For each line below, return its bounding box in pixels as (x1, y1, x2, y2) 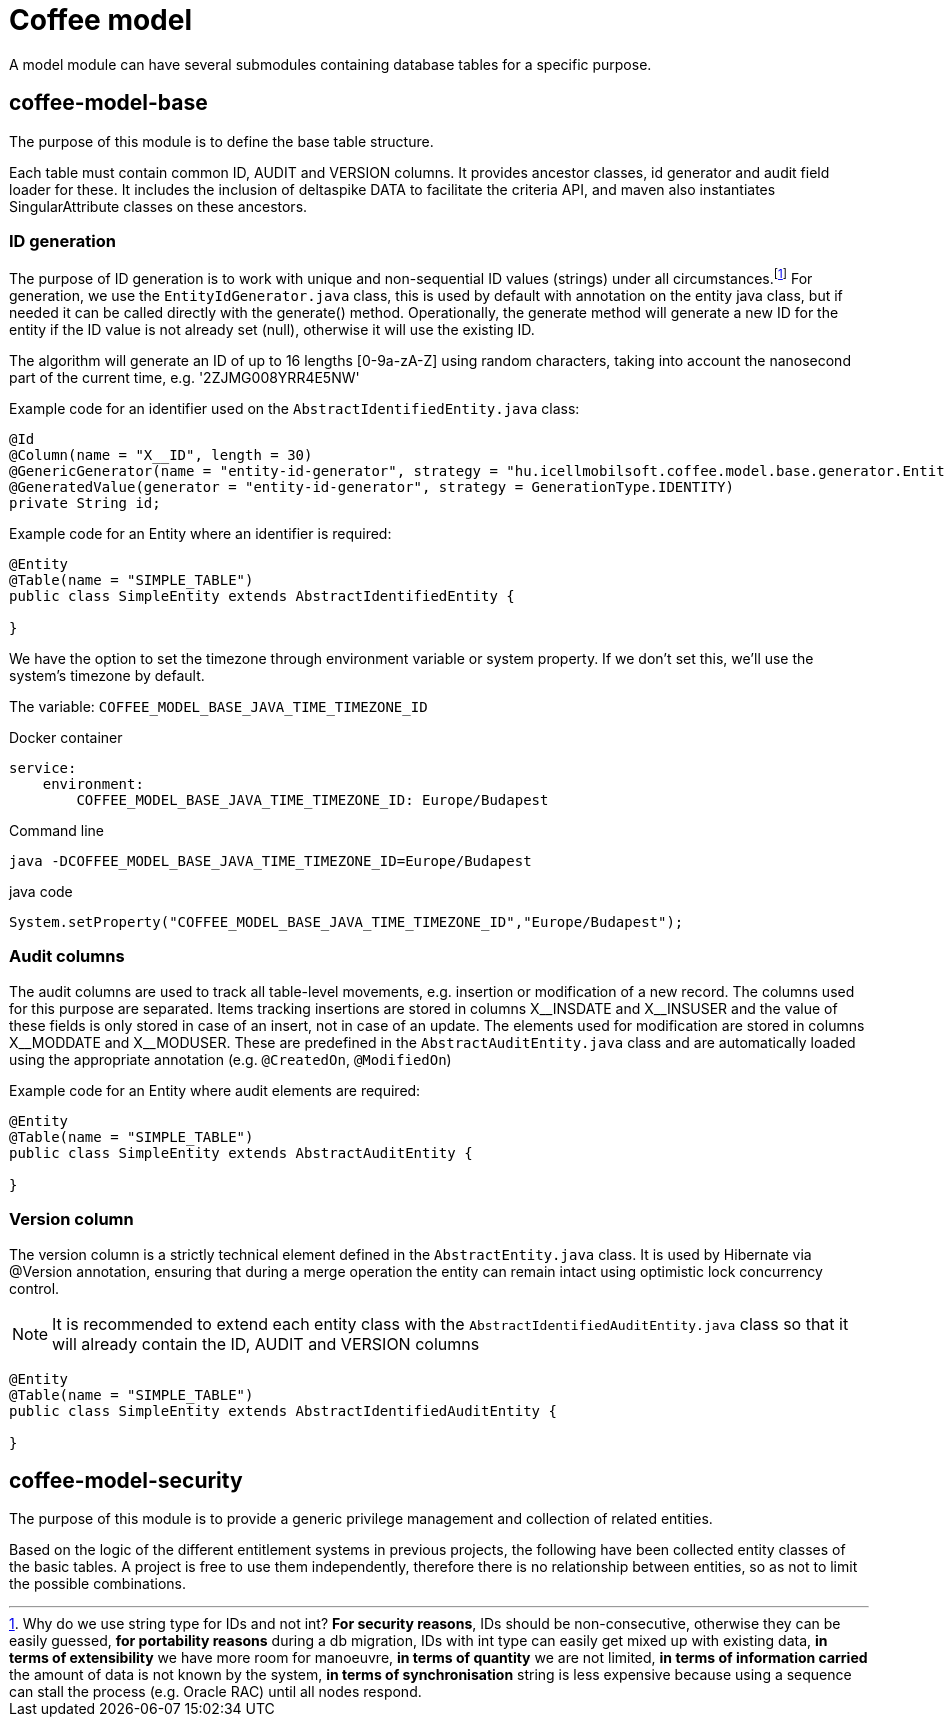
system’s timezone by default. (9, 667, 205, 684)
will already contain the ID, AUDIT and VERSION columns (52, 1333, 480, 1354)
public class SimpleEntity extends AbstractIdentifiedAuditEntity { (9, 1402, 557, 1419)
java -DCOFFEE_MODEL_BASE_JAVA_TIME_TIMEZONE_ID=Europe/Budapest (9, 853, 532, 869)
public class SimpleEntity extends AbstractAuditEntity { (9, 1144, 473, 1161)
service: (9, 760, 77, 776)
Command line (9, 822, 105, 839)
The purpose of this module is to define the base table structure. (9, 132, 434, 150)
